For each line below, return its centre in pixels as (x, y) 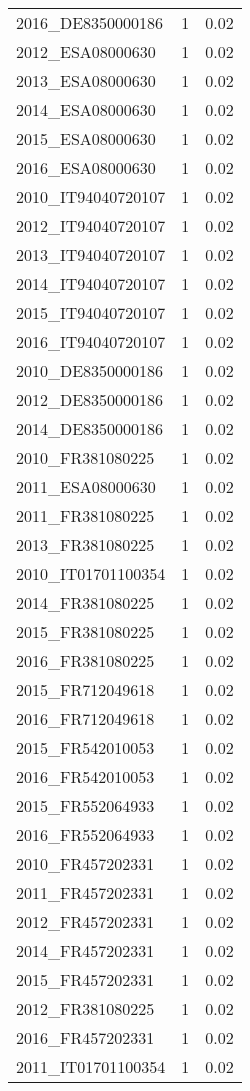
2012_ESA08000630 (86, 51)
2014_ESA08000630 (86, 109)
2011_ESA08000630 (86, 486)
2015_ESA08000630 (86, 138)
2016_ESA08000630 (86, 167)
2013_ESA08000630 (86, 80)
